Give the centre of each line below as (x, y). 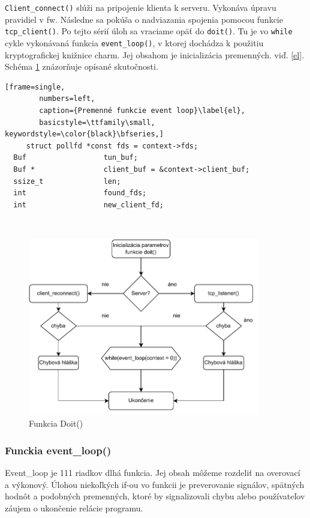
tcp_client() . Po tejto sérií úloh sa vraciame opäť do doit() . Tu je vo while (149, 31)
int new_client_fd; (88, 205)
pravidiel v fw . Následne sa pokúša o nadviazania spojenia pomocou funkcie (144, 19)
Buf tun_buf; (76, 158)
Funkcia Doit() (56, 423)
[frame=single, (35, 87)
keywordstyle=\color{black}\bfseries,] (84, 134)
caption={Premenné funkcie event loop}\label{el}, (142, 110)
